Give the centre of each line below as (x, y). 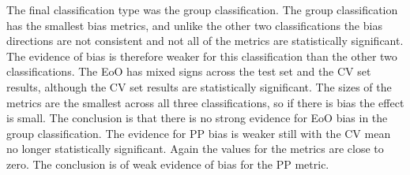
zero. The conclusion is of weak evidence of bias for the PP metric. (168, 164)
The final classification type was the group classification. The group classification (202, 9)
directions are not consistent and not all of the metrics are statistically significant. (205, 41)
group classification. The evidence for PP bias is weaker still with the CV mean (199, 133)
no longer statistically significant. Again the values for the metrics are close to (195, 149)
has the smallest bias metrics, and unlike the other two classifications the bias (194, 25)
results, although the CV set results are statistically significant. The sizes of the (199, 86)
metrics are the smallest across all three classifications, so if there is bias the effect (205, 102)
